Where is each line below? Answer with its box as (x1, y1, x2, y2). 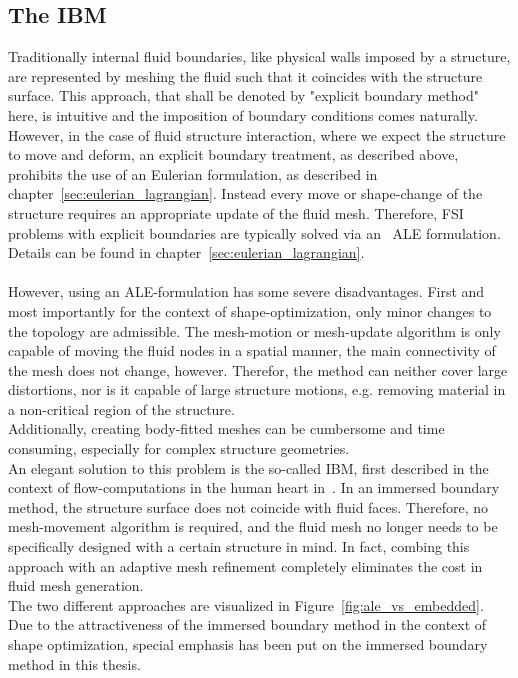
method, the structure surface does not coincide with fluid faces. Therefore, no (8, 496, 489, 517)
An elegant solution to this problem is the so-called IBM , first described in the (8, 457, 489, 478)
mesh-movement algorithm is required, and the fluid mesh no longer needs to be (8, 516, 498, 537)
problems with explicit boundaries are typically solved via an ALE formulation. (8, 222, 501, 243)
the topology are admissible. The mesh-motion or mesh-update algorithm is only (8, 320, 501, 341)
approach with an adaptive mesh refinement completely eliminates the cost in (8, 555, 483, 576)
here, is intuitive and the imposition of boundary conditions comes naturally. (8, 104, 478, 125)
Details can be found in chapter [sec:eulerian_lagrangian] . (8, 242, 365, 263)
